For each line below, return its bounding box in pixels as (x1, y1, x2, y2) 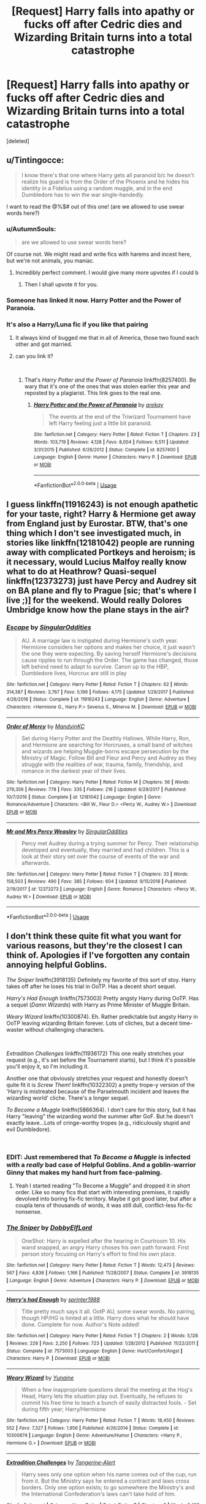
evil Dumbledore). (6, 1126, 51, 1133)
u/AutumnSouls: (6, 224, 56, 233)
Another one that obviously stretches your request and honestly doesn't (6, 1075, 188, 1082)
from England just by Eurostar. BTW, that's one (6, 518, 188, 529)
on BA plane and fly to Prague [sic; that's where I (6, 585, 196, 596)
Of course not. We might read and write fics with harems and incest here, (6, 250, 192, 258)
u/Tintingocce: (6, 155, 64, 166)
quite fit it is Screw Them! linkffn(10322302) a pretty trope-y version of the (6, 1081, 195, 1088)
